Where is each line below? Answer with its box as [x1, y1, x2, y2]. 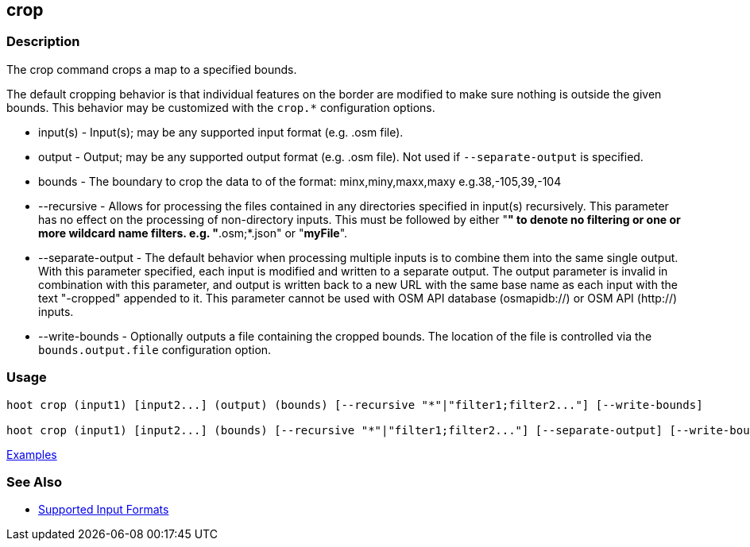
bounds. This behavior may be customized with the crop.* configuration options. [6, 100, 435, 114]
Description [6, 33, 80, 50]
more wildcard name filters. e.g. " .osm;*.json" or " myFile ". [38, 225, 348, 240]
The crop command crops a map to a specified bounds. [6, 62, 297, 76]
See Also [6, 473, 62, 490]
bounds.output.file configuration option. [38, 342, 272, 356]
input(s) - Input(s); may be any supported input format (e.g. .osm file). [38, 125, 404, 139]
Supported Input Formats [38, 503, 169, 517]
